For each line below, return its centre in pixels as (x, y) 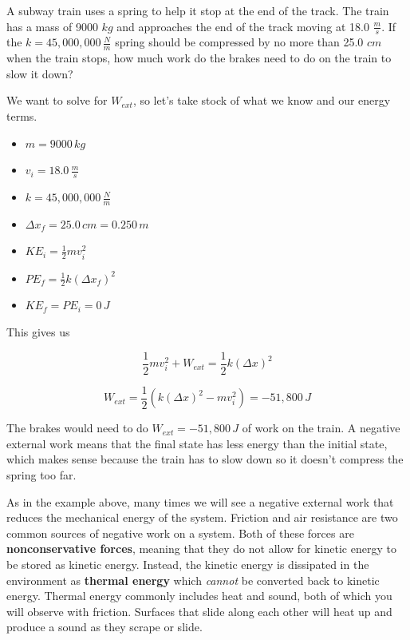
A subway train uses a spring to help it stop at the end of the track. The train (198, 10)
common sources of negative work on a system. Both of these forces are (180, 533)
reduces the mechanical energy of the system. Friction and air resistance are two (202, 517)
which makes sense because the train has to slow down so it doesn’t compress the (205, 459)
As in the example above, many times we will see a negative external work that (200, 501)
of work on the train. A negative (321, 428)
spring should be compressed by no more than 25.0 (239, 42)
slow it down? (40, 73)
